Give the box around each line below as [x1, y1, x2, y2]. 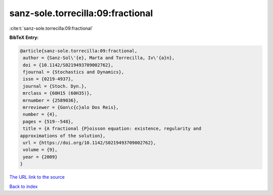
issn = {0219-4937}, [23, 76, 74, 82]
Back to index [9, 183, 38, 189]
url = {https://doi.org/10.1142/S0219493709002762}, [23, 140, 156, 145]
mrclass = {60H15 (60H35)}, [23, 90, 93, 96]
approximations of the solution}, [20, 133, 106, 138]
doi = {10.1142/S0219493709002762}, [23, 62, 114, 68]
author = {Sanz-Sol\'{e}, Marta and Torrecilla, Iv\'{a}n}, [23, 55, 175, 61]
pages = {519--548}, [23, 119, 74, 124]
